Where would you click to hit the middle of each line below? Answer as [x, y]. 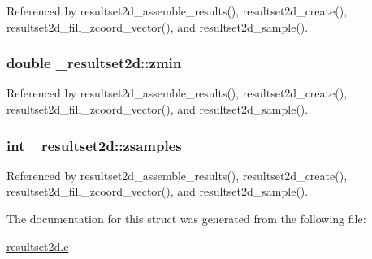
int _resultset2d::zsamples [94, 145]
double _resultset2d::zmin [94, 63]
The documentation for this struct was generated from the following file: [186, 218]
